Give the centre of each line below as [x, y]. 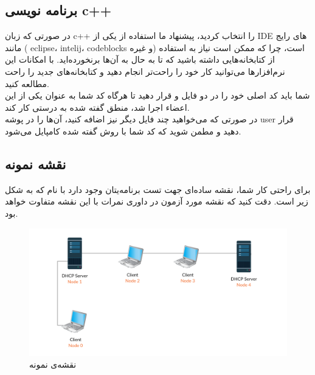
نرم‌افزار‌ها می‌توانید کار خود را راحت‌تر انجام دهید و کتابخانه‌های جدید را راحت [145, 71]
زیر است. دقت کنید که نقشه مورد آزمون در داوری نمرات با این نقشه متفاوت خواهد [157, 201]
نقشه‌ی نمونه [53, 364]
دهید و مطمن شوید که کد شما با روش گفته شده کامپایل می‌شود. [123, 131]
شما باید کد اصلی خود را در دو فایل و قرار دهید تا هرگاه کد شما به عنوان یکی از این [157, 95]
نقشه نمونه [36, 163]
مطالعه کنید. [27, 83]
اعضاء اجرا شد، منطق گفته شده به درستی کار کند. [97, 107]
